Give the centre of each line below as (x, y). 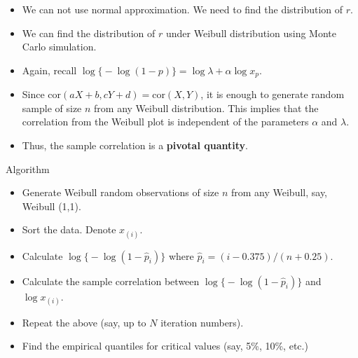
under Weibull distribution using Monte (251, 33)
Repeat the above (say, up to (84, 322)
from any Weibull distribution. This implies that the (206, 108)
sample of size (52, 108)
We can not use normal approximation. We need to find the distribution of (183, 9)
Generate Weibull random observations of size (121, 192)
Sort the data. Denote (69, 229)
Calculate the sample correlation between (111, 281)
